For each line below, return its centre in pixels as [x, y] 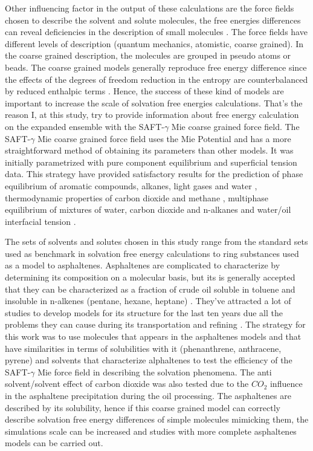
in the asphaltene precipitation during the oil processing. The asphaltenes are [148, 395]
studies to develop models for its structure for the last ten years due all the [144, 312]
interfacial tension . [40, 221]
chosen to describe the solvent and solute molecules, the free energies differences [153, 20]
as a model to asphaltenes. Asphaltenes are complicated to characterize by [143, 265]
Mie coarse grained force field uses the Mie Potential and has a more [164, 138]
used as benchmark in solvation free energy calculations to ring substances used [152, 253]
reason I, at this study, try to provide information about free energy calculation [152, 115]
